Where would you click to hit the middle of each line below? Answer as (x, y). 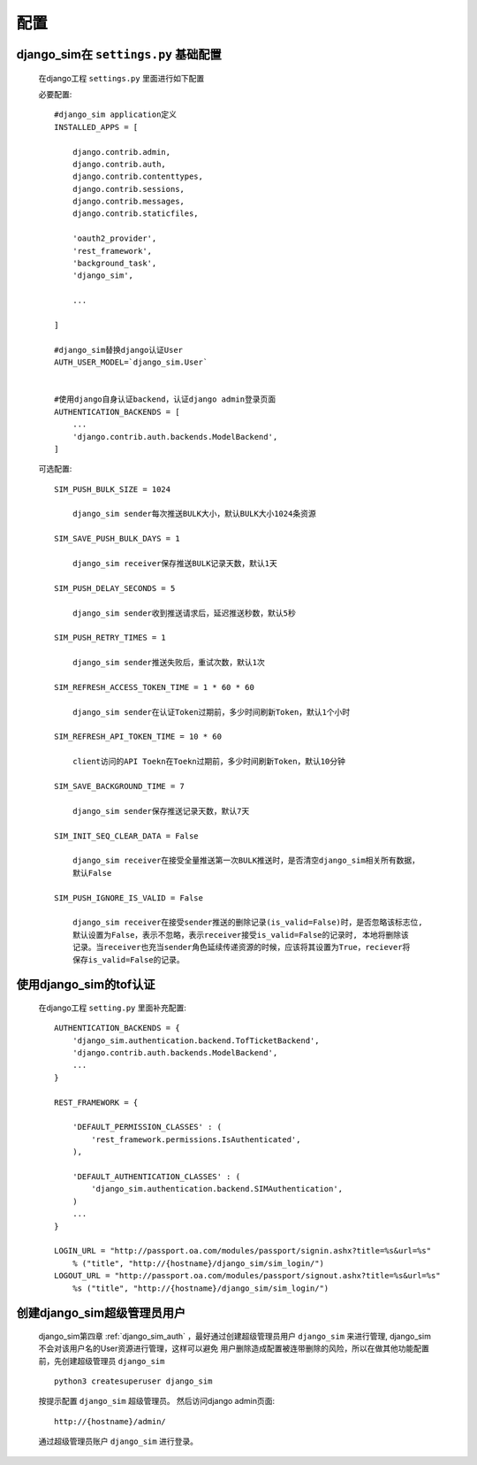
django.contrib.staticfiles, (135, 214)
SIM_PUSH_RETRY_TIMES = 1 (110, 638)
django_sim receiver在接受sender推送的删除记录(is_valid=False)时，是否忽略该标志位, (247, 923)
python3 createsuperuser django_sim (133, 1381)
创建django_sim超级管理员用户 (101, 1313)
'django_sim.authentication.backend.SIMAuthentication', (217, 1189)
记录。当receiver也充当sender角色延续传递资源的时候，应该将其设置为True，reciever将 (241, 947)
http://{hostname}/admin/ (110, 1421)
